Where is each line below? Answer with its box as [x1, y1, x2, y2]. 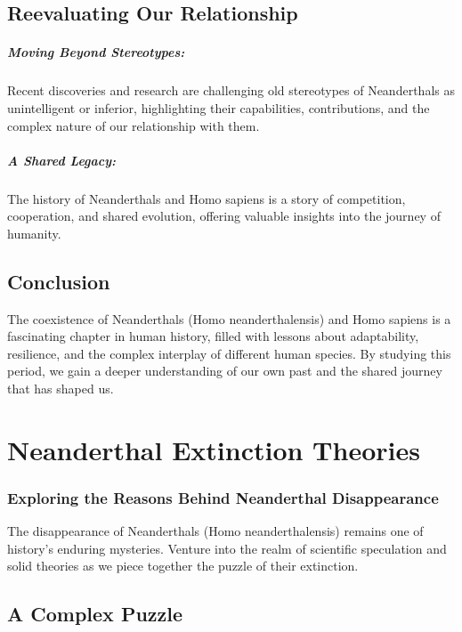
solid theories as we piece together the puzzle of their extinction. [7, 556, 359, 575]
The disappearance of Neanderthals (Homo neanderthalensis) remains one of [7, 522, 424, 540]
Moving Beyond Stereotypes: [7, 43, 185, 61]
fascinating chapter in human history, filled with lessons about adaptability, [7, 327, 419, 345]
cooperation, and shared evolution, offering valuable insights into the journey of [7, 207, 441, 225]
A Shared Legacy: [7, 150, 117, 169]
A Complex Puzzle [7, 600, 183, 628]
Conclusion [7, 267, 110, 295]
